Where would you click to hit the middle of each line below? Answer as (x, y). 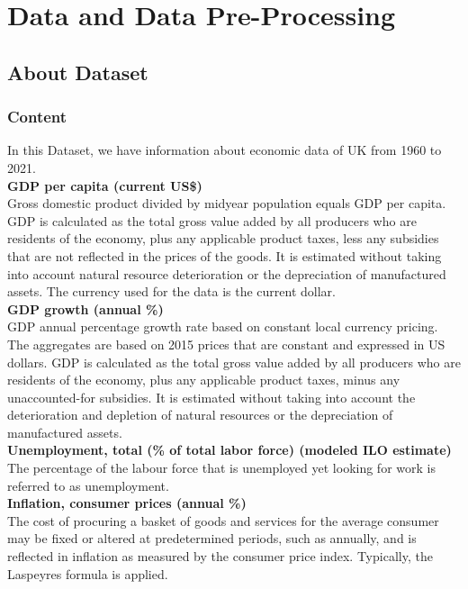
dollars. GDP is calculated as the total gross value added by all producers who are (234, 362)
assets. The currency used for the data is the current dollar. (171, 291)
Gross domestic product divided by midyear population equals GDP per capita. (227, 203)
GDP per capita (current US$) (105, 185)
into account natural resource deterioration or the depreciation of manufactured (227, 273)
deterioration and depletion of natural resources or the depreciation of (200, 415)
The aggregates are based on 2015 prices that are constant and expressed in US (226, 344)
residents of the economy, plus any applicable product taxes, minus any (204, 380)
